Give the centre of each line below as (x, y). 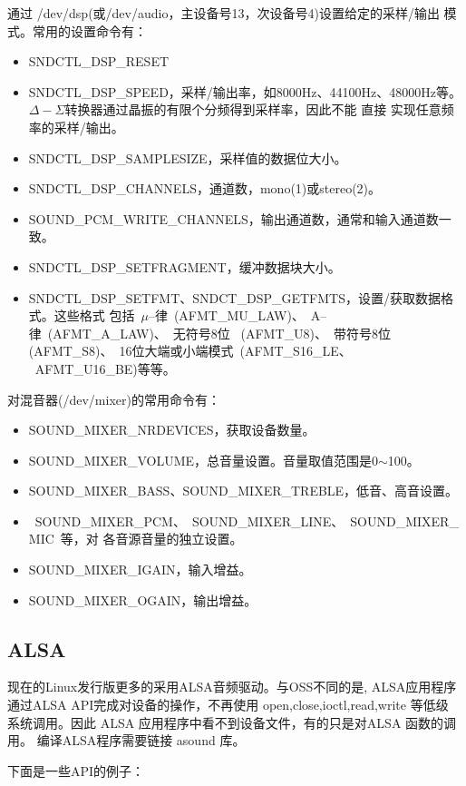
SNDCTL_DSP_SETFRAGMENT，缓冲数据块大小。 (184, 266)
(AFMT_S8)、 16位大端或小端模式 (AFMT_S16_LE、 (190, 351)
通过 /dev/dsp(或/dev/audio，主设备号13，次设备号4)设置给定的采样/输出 (223, 13)
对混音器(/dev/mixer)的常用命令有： (114, 399)
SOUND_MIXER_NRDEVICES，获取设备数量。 (172, 430)
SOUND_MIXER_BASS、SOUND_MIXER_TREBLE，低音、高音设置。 (243, 491)
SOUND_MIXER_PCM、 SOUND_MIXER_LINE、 (189, 521)
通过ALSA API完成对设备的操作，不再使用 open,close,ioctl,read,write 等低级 (228, 705)
